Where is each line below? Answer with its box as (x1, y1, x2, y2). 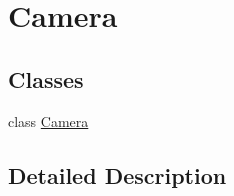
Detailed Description (8, 159, 227, 190)
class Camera (8, 110, 89, 131)
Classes (8, 63, 84, 94)
